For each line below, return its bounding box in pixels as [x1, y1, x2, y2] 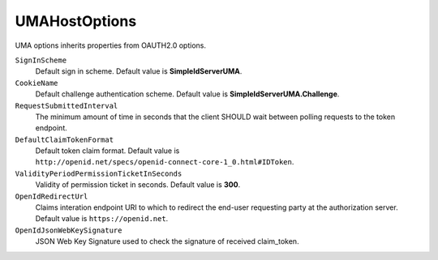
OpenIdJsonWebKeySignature [15, 225, 122, 235]
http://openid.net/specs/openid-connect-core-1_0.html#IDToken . [35, 157, 294, 167]
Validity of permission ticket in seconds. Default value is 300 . [35, 180, 241, 190]
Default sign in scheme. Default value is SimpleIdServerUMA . [35, 66, 243, 76]
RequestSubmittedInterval [15, 101, 118, 110]
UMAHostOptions [15, 12, 137, 30]
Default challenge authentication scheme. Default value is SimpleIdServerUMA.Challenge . [35, 89, 340, 99]
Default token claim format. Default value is [35, 146, 180, 156]
